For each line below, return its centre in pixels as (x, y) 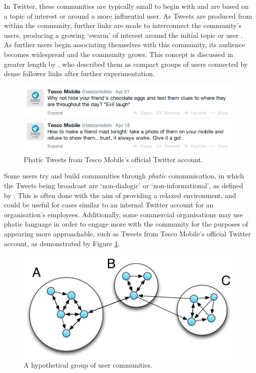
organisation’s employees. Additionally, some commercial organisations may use (124, 214)
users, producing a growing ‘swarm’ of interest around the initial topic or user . (123, 35)
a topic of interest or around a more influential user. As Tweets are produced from (128, 15)
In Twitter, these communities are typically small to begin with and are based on (127, 6)
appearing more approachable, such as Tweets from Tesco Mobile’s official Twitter (128, 233)
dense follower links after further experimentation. (80, 73)
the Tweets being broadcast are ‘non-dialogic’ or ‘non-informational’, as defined (124, 186)
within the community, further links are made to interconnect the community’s (123, 25)
